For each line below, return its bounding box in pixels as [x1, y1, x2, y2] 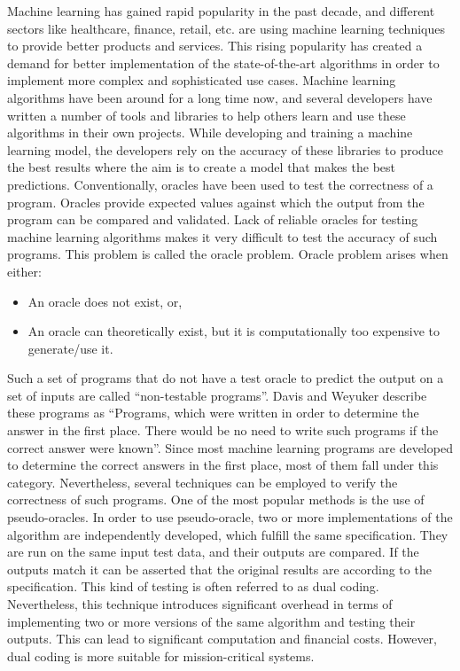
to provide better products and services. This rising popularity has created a [7, 36, 423, 55]
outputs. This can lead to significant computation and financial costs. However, [7, 629, 437, 648]
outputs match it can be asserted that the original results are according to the [7, 559, 432, 578]
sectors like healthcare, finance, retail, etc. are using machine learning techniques [7, 19, 445, 37]
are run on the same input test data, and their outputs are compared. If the [7, 542, 419, 561]
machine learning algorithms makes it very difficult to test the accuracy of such [7, 227, 438, 246]
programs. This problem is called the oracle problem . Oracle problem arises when [7, 245, 448, 263]
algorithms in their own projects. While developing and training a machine [7, 123, 413, 142]
